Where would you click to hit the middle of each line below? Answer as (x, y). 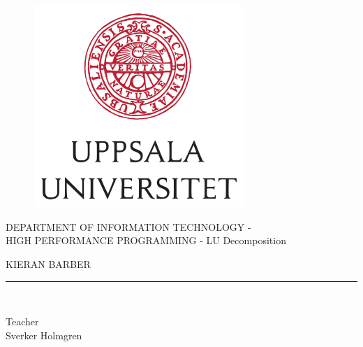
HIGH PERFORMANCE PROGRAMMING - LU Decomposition (146, 240)
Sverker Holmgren (44, 335)
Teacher (22, 321)
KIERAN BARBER (48, 263)
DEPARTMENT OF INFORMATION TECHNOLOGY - (128, 226)
